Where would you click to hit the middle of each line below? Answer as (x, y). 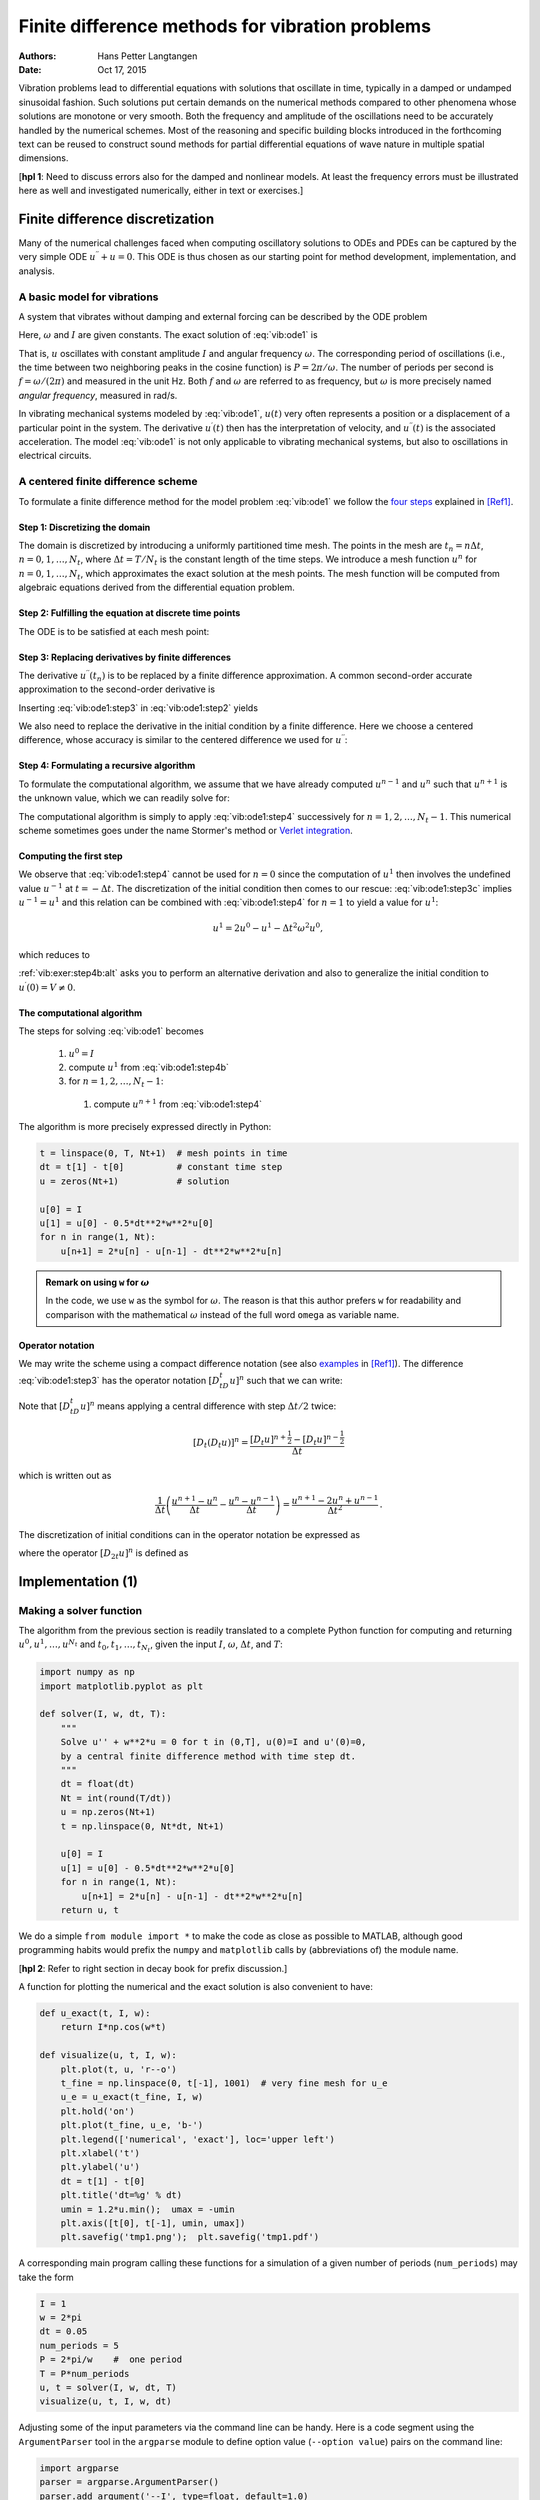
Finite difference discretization (116, 218)
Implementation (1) (78, 1581)
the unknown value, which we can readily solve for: (124, 798)
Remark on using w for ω (97, 1282)
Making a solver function (80, 1610)
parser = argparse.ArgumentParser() (129, 2482)
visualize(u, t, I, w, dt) (105, 2401)
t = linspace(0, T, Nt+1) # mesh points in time (163, 1153)
